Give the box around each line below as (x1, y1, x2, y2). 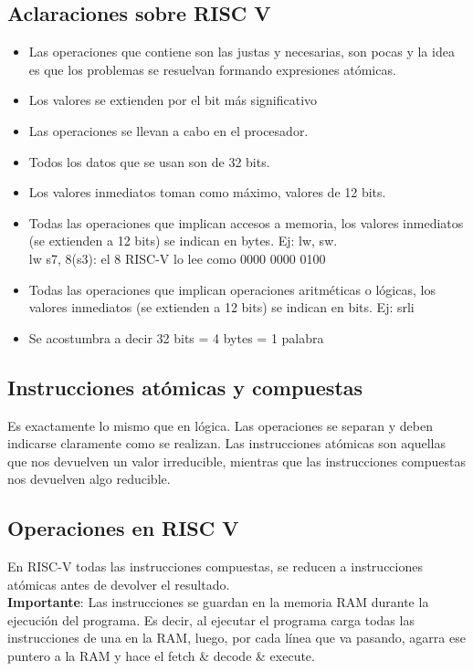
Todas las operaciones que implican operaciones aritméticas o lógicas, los (28, 279, 436, 299)
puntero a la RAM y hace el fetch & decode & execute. (7, 646, 315, 666)
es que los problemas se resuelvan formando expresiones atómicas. (28, 59, 396, 79)
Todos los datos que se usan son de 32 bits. (28, 152, 270, 171)
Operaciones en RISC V (7, 514, 239, 542)
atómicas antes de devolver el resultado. (7, 574, 230, 593)
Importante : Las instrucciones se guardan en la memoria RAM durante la (7, 592, 429, 612)
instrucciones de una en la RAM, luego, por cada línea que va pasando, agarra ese (7, 628, 466, 647)
